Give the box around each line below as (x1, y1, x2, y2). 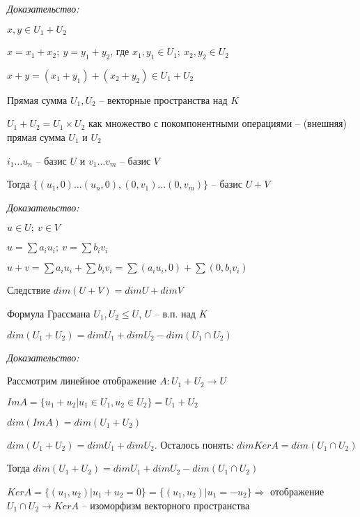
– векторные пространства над (99, 92, 228, 107)
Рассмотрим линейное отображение (7, 373, 157, 388)
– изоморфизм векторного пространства (81, 497, 250, 512)
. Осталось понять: (154, 437, 234, 451)
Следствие (7, 283, 51, 297)
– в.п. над (154, 306, 196, 320)
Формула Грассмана (7, 306, 91, 320)
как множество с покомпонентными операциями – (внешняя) (88, 116, 347, 130)
